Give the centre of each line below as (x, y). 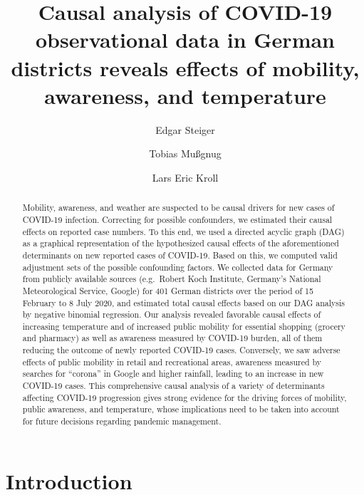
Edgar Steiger (185, 129)
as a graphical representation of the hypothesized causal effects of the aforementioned (181, 243)
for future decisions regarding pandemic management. (122, 421)
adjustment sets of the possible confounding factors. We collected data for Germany (178, 267)
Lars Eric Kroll (185, 177)
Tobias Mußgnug (185, 153)
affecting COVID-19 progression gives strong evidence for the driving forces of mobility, (184, 397)
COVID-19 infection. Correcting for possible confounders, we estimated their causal (177, 219)
